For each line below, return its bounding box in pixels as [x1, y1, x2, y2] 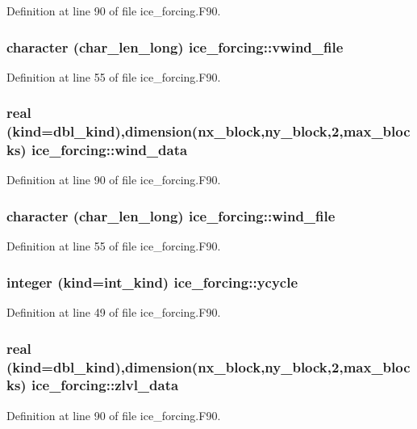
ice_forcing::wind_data [31, 140, 188, 160]
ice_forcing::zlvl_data [31, 375, 179, 395]
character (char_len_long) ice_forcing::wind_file [6, 205, 336, 225]
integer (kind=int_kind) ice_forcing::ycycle [6, 271, 298, 292]
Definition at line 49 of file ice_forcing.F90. [6, 304, 221, 321]
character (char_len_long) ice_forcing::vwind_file [6, 36, 344, 57]
